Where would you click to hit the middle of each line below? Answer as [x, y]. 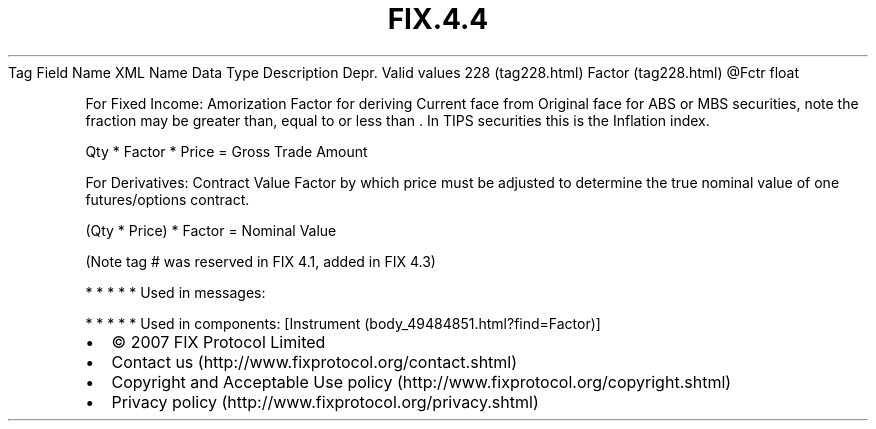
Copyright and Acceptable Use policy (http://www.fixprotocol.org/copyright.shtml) [421, 381]
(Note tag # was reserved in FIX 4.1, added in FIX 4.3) [260, 261]
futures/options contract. [167, 199]
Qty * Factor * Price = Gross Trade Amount [226, 151]
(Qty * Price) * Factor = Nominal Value [211, 230]
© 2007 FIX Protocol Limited [218, 341]
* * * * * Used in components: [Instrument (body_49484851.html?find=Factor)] [343, 323]
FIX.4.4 [438, 19]
